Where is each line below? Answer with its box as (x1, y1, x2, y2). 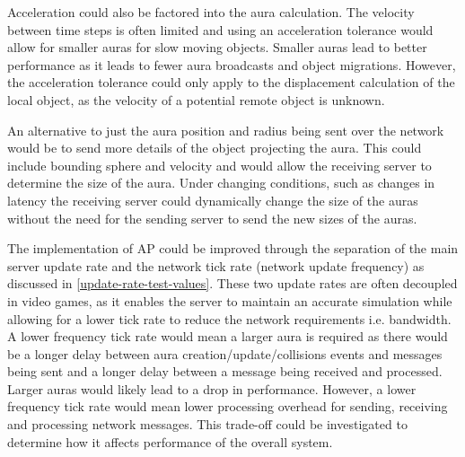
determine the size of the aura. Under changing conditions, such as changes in (7, 173, 435, 192)
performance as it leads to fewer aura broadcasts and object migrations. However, (7, 55, 456, 74)
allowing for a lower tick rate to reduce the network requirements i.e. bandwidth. (7, 309, 452, 328)
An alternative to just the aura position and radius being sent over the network (7, 120, 444, 139)
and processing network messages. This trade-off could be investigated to (7, 415, 408, 434)
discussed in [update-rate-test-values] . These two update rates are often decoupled (7, 274, 458, 293)
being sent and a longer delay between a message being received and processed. (7, 362, 443, 381)
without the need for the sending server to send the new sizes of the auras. (7, 208, 417, 227)
